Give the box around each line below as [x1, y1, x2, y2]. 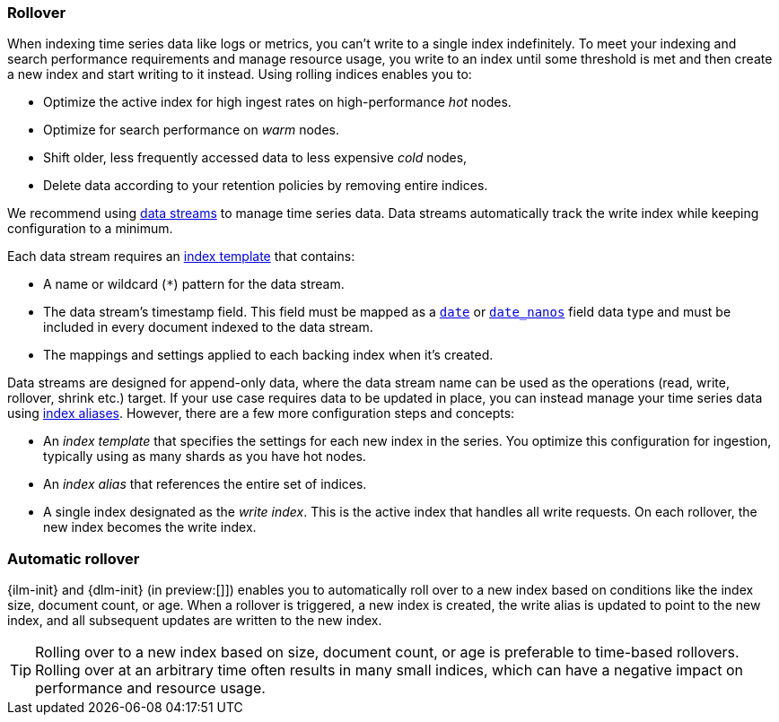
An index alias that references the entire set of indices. [43, 476, 367, 492]
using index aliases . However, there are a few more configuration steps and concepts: [7, 405, 515, 422]
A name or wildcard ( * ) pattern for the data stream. [43, 276, 345, 292]
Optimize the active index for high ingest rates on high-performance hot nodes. [43, 94, 512, 110]
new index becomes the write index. [43, 519, 257, 535]
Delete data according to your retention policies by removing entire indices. [43, 178, 488, 194]
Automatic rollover [7, 549, 140, 568]
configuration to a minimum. [7, 221, 173, 237]
